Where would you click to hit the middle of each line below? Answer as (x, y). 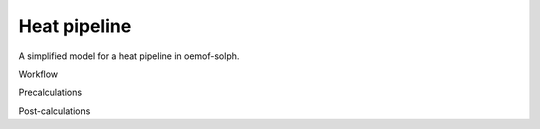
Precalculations (50, 92)
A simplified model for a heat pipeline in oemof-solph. (129, 56)
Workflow (38, 74)
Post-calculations (54, 111)
